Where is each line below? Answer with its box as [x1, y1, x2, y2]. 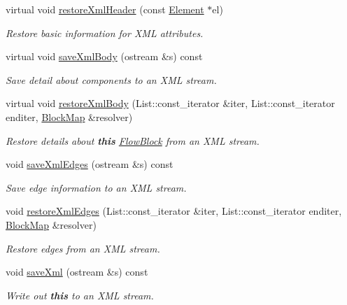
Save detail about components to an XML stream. [6, 72, 217, 87]
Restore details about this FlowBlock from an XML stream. [6, 133, 260, 148]
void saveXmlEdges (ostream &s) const [6, 157, 173, 171]
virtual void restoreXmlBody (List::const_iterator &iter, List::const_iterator [6, 96, 335, 111]
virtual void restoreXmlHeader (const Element [6, 2, 204, 16]
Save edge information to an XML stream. [6, 180, 187, 194]
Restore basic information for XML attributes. [6, 25, 204, 40]
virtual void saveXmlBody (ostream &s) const [6, 49, 203, 64]
